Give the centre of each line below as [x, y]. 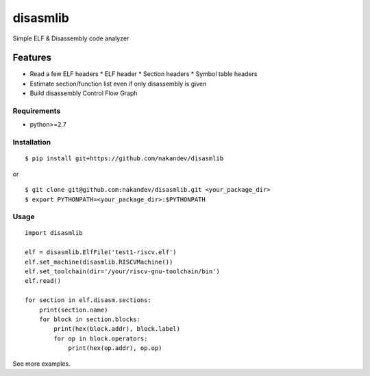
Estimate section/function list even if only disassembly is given [118, 84]
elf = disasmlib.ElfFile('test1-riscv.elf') [101, 252]
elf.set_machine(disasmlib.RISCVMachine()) [99, 262]
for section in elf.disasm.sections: [88, 300]
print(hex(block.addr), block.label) [117, 329]
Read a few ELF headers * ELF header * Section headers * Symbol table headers [144, 74]
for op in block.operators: [101, 338]
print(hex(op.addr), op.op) [115, 348]
